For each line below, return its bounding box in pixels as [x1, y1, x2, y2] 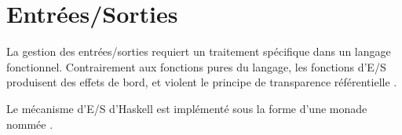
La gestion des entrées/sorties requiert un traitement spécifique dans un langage [6, 43, 391, 60]
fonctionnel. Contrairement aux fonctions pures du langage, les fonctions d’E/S [6, 58, 386, 75]
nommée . [6, 115, 53, 132]
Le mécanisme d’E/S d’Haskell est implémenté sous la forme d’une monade [6, 100, 367, 116]
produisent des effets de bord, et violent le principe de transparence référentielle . [6, 74, 397, 90]
